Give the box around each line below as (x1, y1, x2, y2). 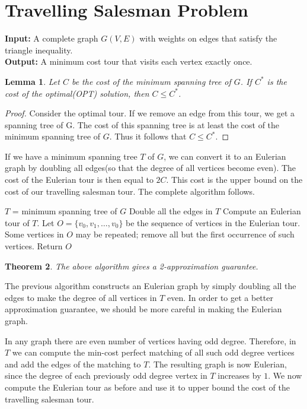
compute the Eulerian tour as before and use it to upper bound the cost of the (5, 381, 290, 393)
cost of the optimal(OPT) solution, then (5, 87, 149, 99)
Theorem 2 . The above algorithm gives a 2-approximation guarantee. (5, 259, 258, 272)
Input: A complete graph (5, 32, 98, 45)
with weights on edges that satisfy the (139, 32, 277, 45)
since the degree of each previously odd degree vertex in (5, 369, 207, 382)
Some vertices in (5, 228, 64, 240)
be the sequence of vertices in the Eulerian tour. (126, 216, 300, 229)
